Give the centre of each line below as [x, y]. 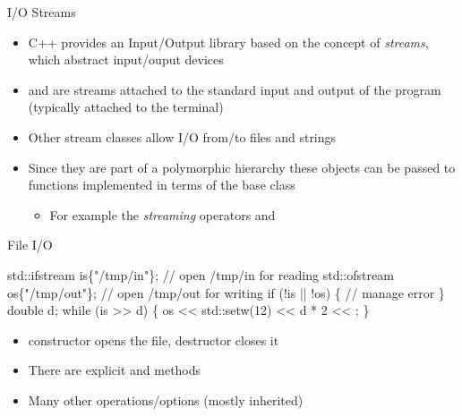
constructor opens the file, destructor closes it [154, 340]
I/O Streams [42, 12]
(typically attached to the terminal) [126, 107]
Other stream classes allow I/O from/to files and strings [182, 136]
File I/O [30, 245]
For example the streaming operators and [163, 214]
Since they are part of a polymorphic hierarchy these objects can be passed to [242, 167]
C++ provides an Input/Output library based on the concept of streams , [228, 42]
